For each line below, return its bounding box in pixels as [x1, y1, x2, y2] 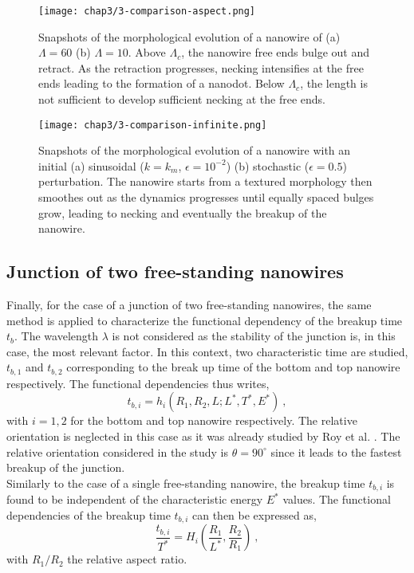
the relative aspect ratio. [67, 551, 187, 567]
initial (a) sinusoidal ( [38, 157, 144, 174]
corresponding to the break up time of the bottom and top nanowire [66, 359, 400, 375]
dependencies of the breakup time [6, 506, 171, 523]
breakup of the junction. [6, 459, 125, 476]
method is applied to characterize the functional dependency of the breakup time [6, 312, 403, 328]
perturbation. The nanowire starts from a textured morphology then [38, 173, 373, 190]
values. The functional [282, 491, 391, 508]
